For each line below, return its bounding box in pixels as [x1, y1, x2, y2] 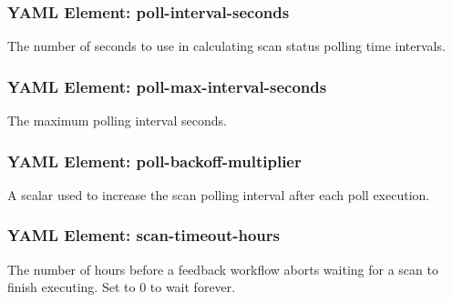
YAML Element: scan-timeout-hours [7, 224, 280, 247]
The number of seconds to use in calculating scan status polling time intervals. [7, 36, 446, 55]
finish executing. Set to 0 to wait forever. [7, 277, 236, 297]
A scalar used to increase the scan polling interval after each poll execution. [7, 185, 430, 204]
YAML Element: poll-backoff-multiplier [7, 149, 302, 172]
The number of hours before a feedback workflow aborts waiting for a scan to [7, 259, 438, 278]
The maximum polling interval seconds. [7, 111, 227, 130]
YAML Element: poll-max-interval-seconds [7, 75, 327, 97]
